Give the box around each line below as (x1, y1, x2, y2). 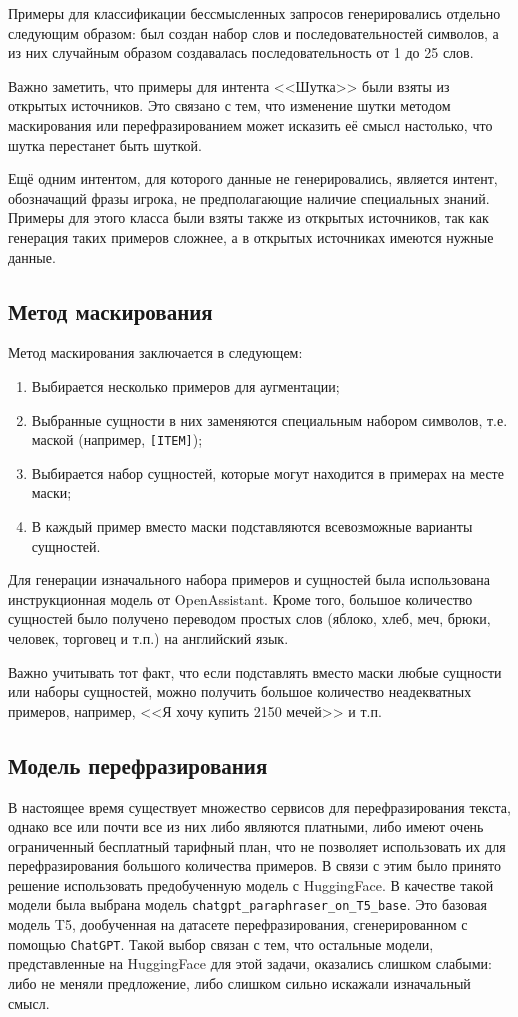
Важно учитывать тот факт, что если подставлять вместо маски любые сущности (8, 661, 502, 682)
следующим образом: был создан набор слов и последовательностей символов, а (8, 22, 499, 43)
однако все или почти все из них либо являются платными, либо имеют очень (8, 816, 484, 837)
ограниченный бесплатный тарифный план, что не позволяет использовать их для (8, 835, 506, 856)
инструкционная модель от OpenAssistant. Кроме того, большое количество (8, 588, 473, 609)
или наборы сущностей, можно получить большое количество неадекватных (8, 681, 472, 702)
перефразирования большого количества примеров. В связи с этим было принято (8, 855, 501, 876)
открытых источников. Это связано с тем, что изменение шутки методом (8, 95, 451, 116)
